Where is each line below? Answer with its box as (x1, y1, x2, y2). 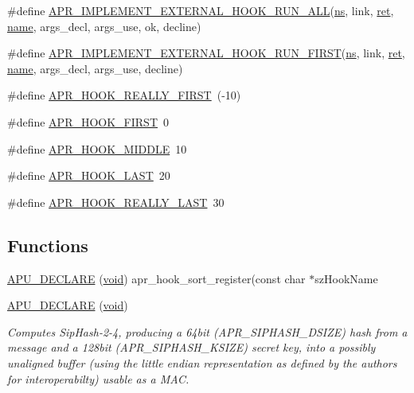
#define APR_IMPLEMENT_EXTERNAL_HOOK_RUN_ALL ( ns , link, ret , (7, 2, 394, 18)
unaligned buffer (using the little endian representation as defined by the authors (7, 354, 397, 371)
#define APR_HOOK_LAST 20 (7, 167, 170, 184)
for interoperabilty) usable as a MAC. (7, 370, 189, 387)
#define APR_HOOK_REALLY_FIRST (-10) (7, 87, 241, 103)
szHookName (314, 270, 378, 286)
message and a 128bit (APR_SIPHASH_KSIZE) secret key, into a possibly (7, 339, 376, 356)
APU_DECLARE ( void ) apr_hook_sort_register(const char (7, 270, 306, 286)
